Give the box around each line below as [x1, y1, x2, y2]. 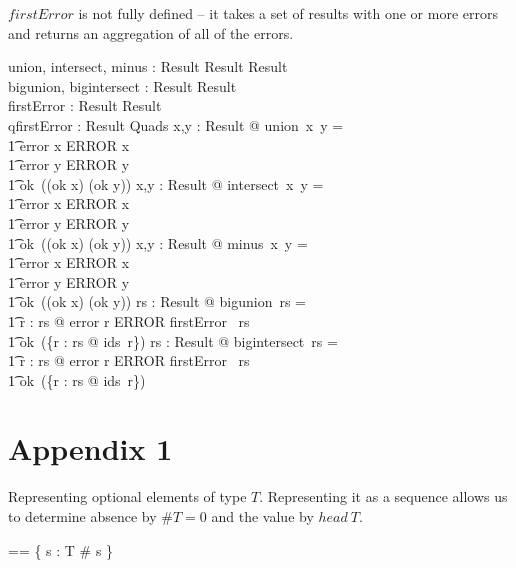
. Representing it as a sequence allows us [259, 486, 508, 507]
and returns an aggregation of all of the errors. [8, 22, 294, 43]
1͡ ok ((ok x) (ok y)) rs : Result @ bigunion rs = [8, 291, 307, 312]
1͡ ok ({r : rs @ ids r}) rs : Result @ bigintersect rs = [8, 330, 338, 351]
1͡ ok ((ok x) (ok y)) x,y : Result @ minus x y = [8, 232, 308, 253]
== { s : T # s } [8, 539, 114, 560]
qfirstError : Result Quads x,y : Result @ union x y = [8, 114, 344, 135]
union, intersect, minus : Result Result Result [8, 56, 288, 77]
